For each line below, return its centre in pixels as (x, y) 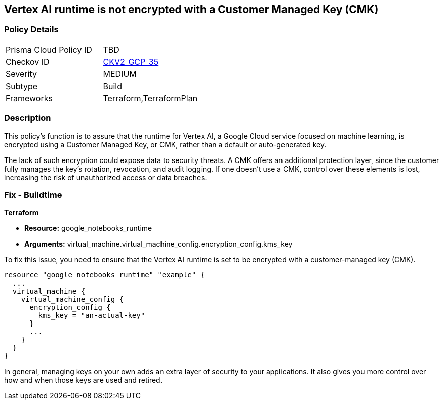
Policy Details (31, 30)
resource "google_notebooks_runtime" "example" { (105, 275)
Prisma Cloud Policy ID (49, 49)
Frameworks (29, 98)
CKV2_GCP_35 (131, 62)
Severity (21, 74)
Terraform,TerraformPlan (150, 98)
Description (28, 118)
